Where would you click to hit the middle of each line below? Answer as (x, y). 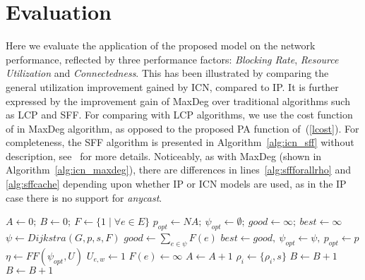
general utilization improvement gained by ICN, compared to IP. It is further (172, 86)
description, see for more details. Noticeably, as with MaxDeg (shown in (164, 156)
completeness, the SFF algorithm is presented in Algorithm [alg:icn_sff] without (180, 142)
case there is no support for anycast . (84, 197)
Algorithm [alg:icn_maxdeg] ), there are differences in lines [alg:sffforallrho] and (178, 170)
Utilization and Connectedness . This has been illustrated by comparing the (167, 73)
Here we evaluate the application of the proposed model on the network (161, 45)
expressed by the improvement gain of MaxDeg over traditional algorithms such (178, 101)
